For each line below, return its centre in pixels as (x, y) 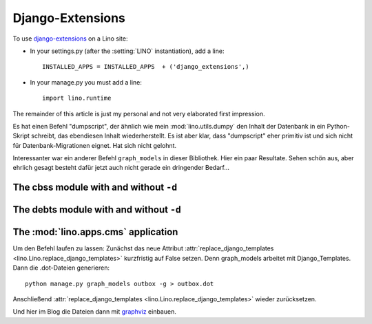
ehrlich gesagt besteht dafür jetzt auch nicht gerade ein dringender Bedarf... (121, 168)
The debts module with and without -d (97, 210)
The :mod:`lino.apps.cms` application (95, 232)
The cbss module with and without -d (95, 187)
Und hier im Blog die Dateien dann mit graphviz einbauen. (95, 312)
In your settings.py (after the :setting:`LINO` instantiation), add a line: (127, 51)
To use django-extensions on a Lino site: (70, 39)
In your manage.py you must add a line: (86, 82)
